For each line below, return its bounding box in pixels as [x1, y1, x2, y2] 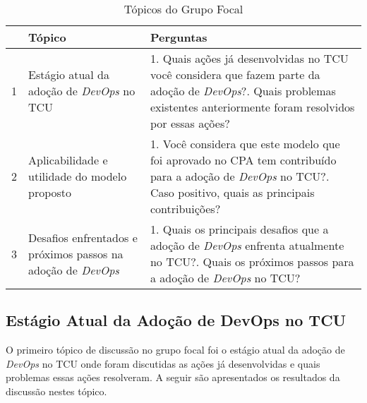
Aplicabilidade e [28, 152, 108, 168]
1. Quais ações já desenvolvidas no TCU [150, 50, 349, 66]
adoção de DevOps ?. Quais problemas [150, 83, 336, 99]
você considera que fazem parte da [150, 66, 320, 83]
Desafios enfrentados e [28, 229, 138, 246]
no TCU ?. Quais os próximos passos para [150, 253, 354, 270]
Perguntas [150, 29, 207, 45]
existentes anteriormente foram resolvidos [150, 99, 355, 115]
